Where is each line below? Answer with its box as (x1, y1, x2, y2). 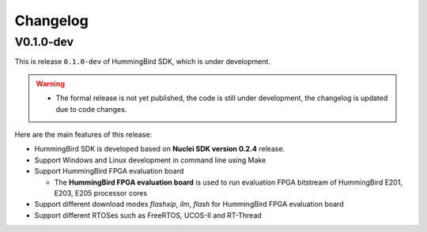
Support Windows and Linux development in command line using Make (34, 155, 266, 165)
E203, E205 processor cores (54, 188, 148, 197)
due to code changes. (55, 104, 127, 114)
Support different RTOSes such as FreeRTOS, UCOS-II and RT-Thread (34, 210, 263, 220)
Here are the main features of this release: (14, 129, 153, 139)
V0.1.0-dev (14, 35, 74, 49)
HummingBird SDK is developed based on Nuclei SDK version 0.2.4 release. (34, 144, 285, 154)
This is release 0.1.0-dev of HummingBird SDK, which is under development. (14, 57, 270, 66)
